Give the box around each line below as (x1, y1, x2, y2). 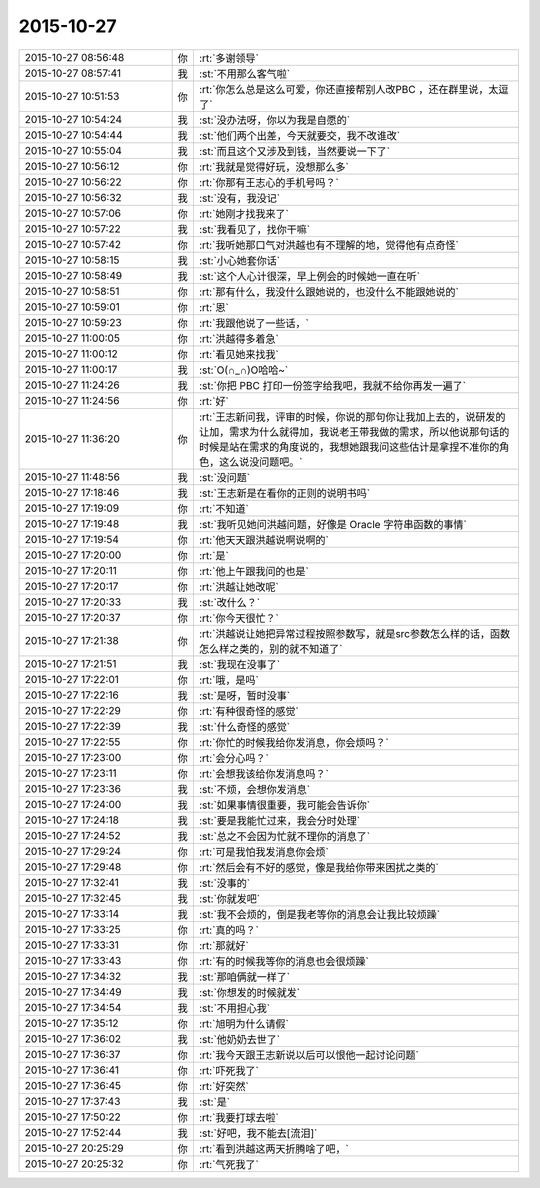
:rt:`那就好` (198, 938, 249, 952)
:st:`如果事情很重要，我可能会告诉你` (198, 798, 370, 812)
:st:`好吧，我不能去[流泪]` (198, 1126, 318, 1140)
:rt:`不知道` (198, 501, 249, 515)
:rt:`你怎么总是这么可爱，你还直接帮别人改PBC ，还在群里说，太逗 (198, 82, 509, 96)
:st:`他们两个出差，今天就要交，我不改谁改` (198, 128, 400, 142)
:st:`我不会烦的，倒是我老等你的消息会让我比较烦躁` (198, 907, 440, 921)
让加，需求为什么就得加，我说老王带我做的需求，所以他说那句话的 (198, 425, 510, 439)
